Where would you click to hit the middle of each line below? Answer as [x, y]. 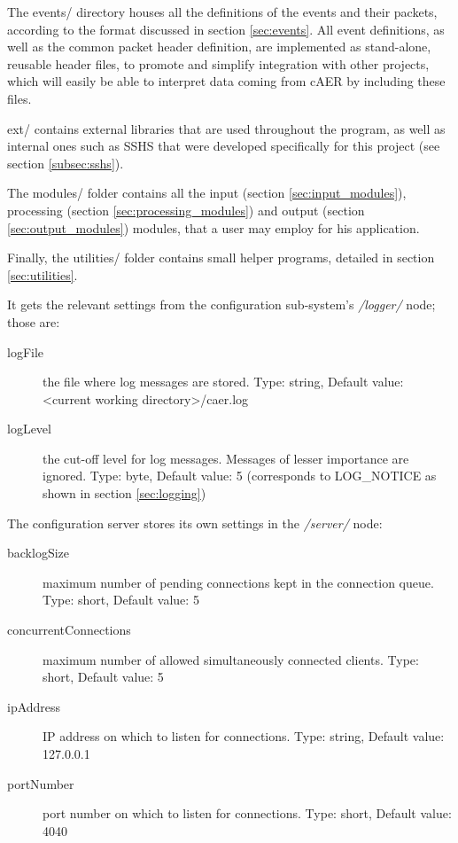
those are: [34, 321]
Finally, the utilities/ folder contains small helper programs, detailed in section [221, 258]
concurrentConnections [69, 630]
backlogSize [38, 553]
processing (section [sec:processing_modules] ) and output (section [186, 210]
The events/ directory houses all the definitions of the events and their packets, [222, 12]
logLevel [29, 429]
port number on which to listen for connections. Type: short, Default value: [247, 813]
